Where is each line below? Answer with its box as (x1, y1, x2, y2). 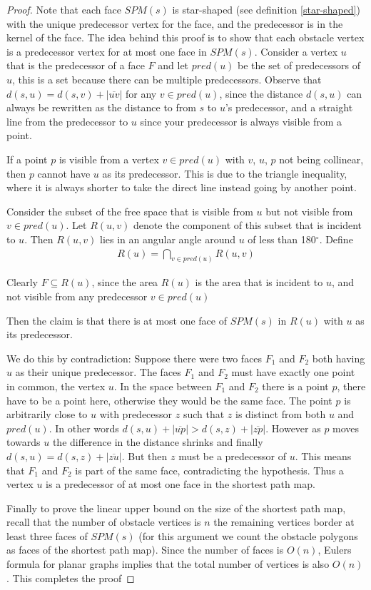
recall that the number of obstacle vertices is (6, 514, 201, 529)
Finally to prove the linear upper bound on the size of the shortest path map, (6, 500, 346, 515)
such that (183, 407, 225, 422)
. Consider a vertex (254, 44, 338, 59)
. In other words (49, 420, 119, 435)
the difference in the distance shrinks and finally (52, 434, 263, 449)
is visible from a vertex (59, 151, 159, 166)
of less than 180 (248, 231, 316, 246)
